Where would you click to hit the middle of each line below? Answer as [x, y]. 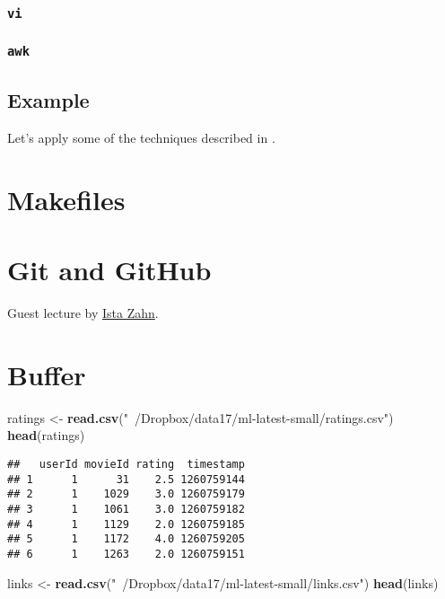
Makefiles [66, 199]
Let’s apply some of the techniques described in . [141, 138]
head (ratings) [46, 435]
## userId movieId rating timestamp [126, 465]
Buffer [47, 374]
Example [48, 100]
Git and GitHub [109, 270]
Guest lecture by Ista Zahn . [83, 313]
